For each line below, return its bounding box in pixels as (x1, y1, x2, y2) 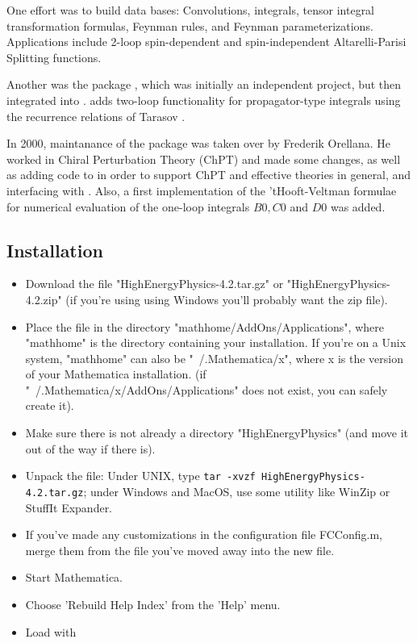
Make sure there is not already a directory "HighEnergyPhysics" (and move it (25, 424, 408, 441)
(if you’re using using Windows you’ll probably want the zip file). (65, 290, 388, 307)
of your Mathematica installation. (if (25, 365, 206, 382)
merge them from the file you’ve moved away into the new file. (25, 541, 335, 558)
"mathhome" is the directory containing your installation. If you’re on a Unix (25, 334, 407, 351)
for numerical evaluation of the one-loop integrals (6, 198, 250, 215)
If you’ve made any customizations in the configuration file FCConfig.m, (25, 526, 382, 543)
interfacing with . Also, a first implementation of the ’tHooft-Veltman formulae (6, 182, 397, 198)
